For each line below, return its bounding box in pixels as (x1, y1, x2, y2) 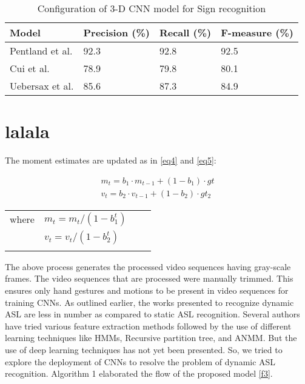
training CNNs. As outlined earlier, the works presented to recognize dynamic (5, 296, 294, 308)
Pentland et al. (10, 44, 73, 58)
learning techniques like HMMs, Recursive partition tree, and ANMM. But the (5, 331, 297, 344)
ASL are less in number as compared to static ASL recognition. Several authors (5, 308, 300, 320)
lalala (5, 119, 50, 144)
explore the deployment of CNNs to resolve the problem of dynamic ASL (5, 355, 276, 368)
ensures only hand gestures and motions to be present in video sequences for (5, 283, 289, 296)
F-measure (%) (221, 25, 293, 39)
